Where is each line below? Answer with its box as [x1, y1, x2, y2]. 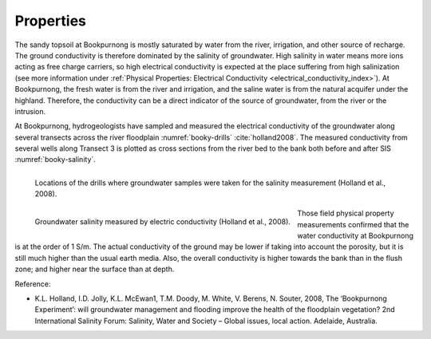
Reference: [14, 279, 51, 289]
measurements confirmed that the [297, 219, 409, 229]
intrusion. [14, 106, 46, 116]
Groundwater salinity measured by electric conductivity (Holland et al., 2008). [34, 217, 291, 227]
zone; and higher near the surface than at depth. [14, 264, 175, 274]
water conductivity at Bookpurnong [297, 231, 414, 240]
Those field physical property [297, 208, 394, 219]
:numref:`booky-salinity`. [14, 155, 96, 164]
